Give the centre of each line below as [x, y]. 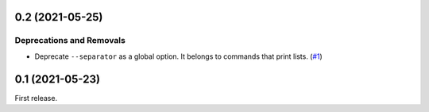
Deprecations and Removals [70, 41]
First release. [36, 98]
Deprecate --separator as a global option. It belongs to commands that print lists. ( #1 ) [179, 56]
